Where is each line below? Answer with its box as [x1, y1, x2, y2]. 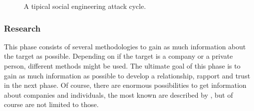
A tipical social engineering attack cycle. [24, 1, 146, 11]
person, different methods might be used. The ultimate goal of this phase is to [4, 61, 241, 71]
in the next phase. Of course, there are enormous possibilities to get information [4, 80, 247, 90]
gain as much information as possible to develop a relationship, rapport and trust [4, 70, 251, 80]
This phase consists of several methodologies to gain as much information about [4, 41, 246, 51]
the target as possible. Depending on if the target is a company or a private [4, 51, 233, 61]
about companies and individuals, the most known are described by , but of [4, 89, 233, 100]
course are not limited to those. [4, 99, 99, 110]
